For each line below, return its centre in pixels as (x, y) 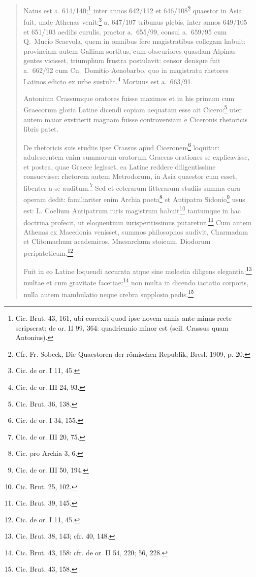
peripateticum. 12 (48, 252)
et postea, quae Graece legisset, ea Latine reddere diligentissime (119, 166)
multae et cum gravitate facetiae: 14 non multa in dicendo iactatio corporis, (136, 282)
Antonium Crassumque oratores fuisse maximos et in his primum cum (129, 98)
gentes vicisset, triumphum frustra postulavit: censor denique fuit (122, 60)
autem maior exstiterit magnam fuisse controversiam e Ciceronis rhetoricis (135, 119)
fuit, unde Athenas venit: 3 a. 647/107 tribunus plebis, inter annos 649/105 (135, 21)
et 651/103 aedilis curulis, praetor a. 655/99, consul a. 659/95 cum (125, 31)
